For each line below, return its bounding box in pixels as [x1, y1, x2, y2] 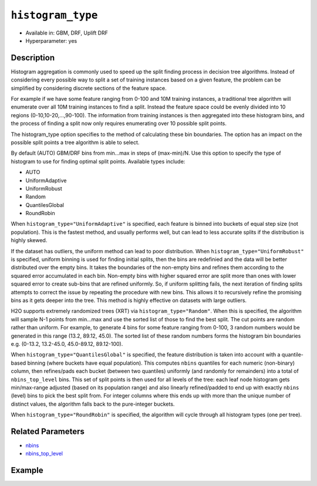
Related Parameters [11, 426, 85, 436]
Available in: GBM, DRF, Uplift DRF [25, 29, 109, 36]
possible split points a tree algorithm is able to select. [11, 138, 140, 146]
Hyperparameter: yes [25, 37, 77, 44]
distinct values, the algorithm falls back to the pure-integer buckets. [11, 400, 175, 407]
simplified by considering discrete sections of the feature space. [11, 84, 167, 91]
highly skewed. [11, 237, 48, 244]
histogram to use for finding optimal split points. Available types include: [11, 158, 186, 165]
